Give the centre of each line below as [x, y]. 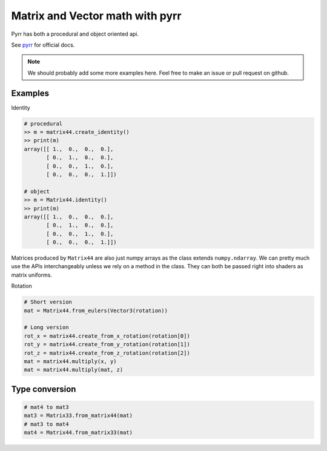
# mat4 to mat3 [46, 407]
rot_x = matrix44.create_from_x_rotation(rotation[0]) [107, 336]
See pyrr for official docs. [43, 45]
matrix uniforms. [32, 275]
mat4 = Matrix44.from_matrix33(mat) [78, 433]
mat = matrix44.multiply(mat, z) [74, 370]
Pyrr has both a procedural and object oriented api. [75, 34]
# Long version [46, 328]
